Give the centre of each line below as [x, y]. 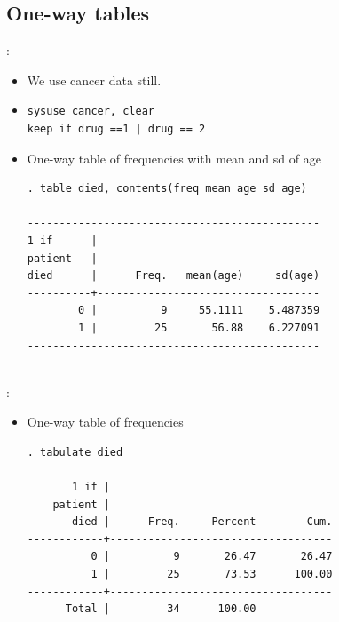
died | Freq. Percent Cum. [202, 522]
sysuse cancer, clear [91, 112]
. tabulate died [75, 452]
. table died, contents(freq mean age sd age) [167, 189]
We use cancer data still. [94, 80]
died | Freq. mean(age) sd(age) [173, 276]
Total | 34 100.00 [161, 609]
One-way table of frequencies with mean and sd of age [174, 158]
